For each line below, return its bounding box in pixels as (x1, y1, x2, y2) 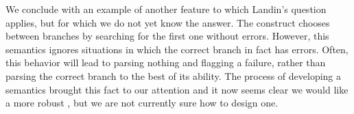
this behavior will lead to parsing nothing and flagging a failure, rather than (5, 55, 326, 70)
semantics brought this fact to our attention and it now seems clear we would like (5, 82, 349, 96)
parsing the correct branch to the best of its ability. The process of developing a (5, 68, 342, 83)
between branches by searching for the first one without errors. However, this (5, 29, 329, 43)
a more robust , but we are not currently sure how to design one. (5, 96, 279, 110)
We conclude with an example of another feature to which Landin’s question (5, 2, 327, 16)
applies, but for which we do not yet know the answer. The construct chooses (5, 15, 330, 29)
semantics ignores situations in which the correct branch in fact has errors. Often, (5, 42, 349, 56)
